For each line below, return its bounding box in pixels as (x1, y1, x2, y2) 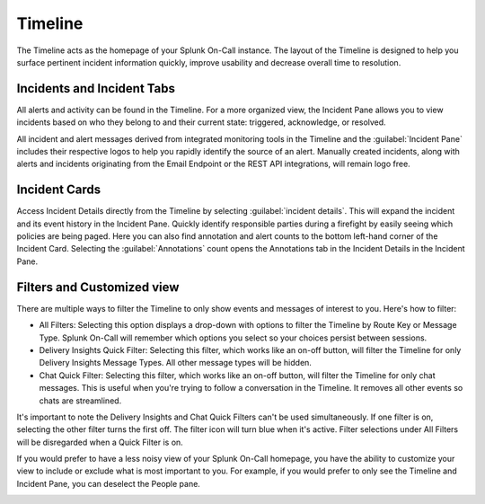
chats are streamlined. (39, 395, 122, 406)
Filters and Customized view (16, 279, 180, 295)
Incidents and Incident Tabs (16, 81, 175, 96)
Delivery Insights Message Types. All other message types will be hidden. (39, 358, 312, 368)
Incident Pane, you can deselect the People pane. (16, 478, 201, 489)
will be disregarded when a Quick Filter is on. (16, 437, 183, 447)
